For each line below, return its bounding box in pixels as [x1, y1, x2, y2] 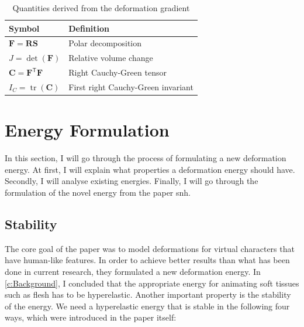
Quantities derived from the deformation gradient [12, 2, 190, 13]
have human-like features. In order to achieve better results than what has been [5, 254, 290, 266]
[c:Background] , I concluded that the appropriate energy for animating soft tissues [5, 277, 299, 289]
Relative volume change [68, 52, 153, 64]
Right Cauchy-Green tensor [68, 66, 167, 79]
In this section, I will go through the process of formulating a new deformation [5, 152, 286, 164]
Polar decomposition [68, 37, 142, 49]
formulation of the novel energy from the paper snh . [5, 186, 191, 198]
